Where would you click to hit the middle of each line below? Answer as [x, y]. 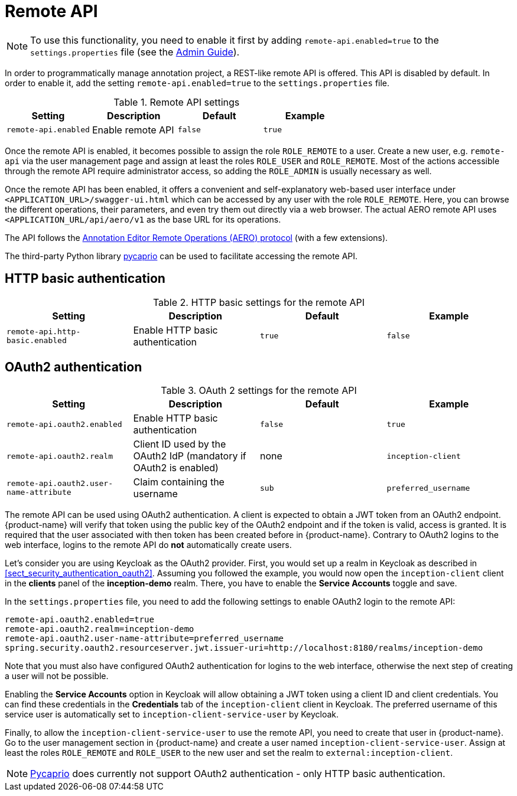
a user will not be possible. [57, 676]
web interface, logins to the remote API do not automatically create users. [148, 545]
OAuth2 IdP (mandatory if [190, 456]
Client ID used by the [180, 444]
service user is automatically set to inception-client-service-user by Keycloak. [172, 715]
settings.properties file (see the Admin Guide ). [135, 52]
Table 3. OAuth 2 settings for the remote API [259, 391]
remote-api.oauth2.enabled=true [79, 620]
